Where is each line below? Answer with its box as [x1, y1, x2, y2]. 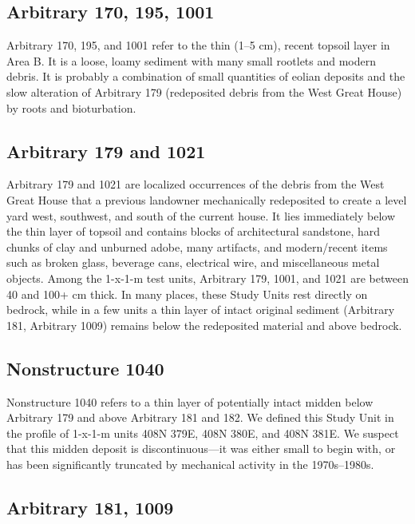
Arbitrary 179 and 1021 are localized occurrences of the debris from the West [6, 176, 385, 193]
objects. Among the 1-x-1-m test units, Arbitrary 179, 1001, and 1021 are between [6, 269, 409, 286]
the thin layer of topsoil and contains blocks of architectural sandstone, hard [6, 223, 381, 240]
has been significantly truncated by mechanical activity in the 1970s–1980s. [6, 455, 374, 472]
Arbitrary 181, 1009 [6, 494, 174, 519]
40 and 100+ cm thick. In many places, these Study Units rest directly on [6, 285, 368, 302]
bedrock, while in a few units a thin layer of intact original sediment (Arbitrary [6, 301, 395, 318]
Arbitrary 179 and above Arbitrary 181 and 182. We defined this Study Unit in [6, 409, 394, 426]
